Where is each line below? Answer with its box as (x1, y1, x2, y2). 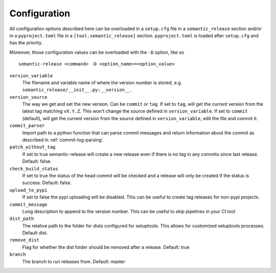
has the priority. (9, 40, 43, 46)
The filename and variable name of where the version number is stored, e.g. (22, 79, 182, 85)
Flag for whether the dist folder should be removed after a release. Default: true (22, 244, 190, 250)
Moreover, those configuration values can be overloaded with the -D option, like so (9, 49, 185, 55)
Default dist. (22, 230, 48, 236)
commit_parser (9, 123, 45, 129)
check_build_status (9, 166, 58, 171)
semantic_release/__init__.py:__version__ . (22, 87, 132, 93)
